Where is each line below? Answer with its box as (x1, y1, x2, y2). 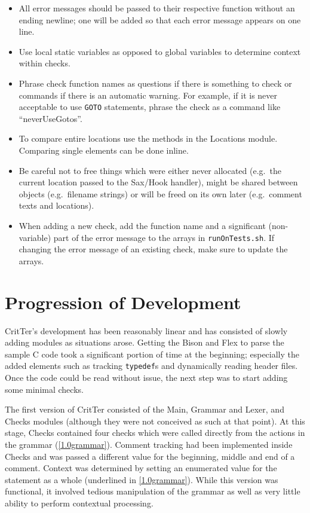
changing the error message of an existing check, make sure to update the (19, 243, 288, 255)
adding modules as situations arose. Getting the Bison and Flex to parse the (5, 336, 284, 349)
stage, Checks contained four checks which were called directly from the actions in (5, 426, 305, 439)
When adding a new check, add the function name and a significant (19, 219, 266, 231)
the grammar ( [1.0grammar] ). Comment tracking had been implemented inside (5, 438, 293, 450)
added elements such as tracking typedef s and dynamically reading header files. (5, 359, 298, 372)
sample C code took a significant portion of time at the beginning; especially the (5, 347, 299, 360)
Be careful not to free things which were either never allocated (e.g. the (19, 164, 281, 176)
